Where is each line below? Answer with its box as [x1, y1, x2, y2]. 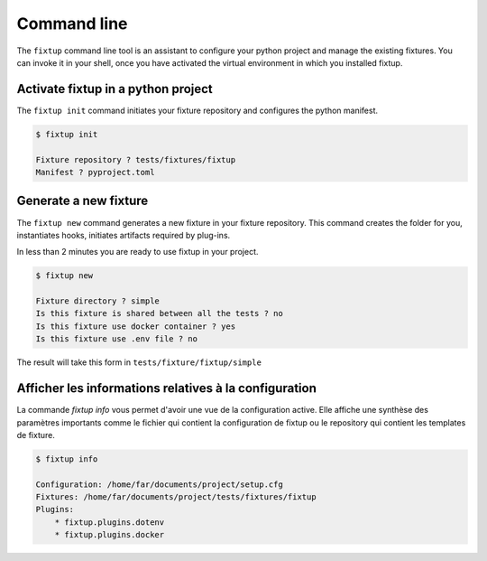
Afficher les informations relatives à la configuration [16, 380, 317, 397]
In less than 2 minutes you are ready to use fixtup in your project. [16, 247, 259, 257]
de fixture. [16, 429, 56, 440]
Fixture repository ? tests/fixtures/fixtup [35, 154, 236, 164]
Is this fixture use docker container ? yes [35, 321, 236, 332]
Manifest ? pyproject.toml [35, 167, 155, 177]
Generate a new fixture [16, 193, 149, 209]
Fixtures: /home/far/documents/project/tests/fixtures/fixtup [35, 492, 317, 502]
